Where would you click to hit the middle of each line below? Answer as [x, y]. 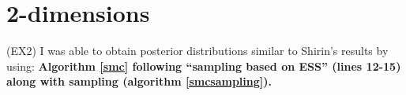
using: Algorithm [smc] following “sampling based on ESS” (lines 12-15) [204, 66]
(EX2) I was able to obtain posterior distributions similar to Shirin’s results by [197, 51]
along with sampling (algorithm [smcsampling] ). [139, 81]
